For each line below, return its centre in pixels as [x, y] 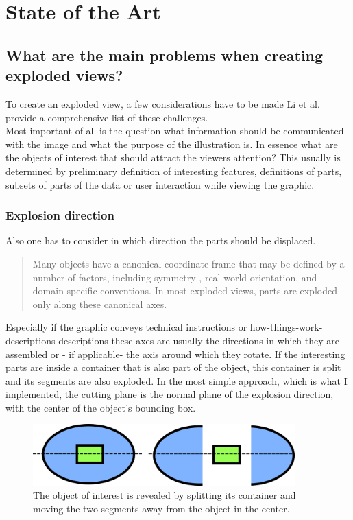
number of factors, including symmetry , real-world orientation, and [175, 277]
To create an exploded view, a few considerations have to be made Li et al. [163, 103]
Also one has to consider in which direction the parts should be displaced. [161, 240]
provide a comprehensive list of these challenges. [107, 117]
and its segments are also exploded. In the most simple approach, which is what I [176, 380]
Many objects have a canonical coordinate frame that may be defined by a [188, 263]
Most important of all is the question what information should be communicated [175, 131]
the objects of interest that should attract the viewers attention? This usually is [173, 157]
